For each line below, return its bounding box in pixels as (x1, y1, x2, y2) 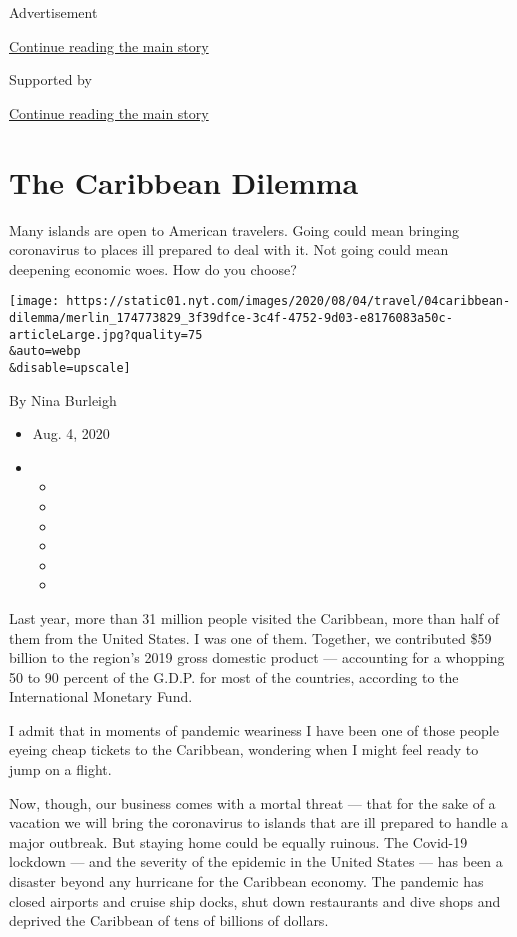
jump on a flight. (9, 759, 112, 780)
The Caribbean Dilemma (9, 161, 359, 202)
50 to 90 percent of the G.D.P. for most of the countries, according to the (9, 666, 459, 687)
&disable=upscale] (9, 360, 131, 375)
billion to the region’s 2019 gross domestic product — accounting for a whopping (9, 647, 505, 668)
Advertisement (9, 2, 98, 22)
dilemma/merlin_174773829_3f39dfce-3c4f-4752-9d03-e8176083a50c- (9, 310, 453, 325)
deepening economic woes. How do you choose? (9, 258, 297, 279)
